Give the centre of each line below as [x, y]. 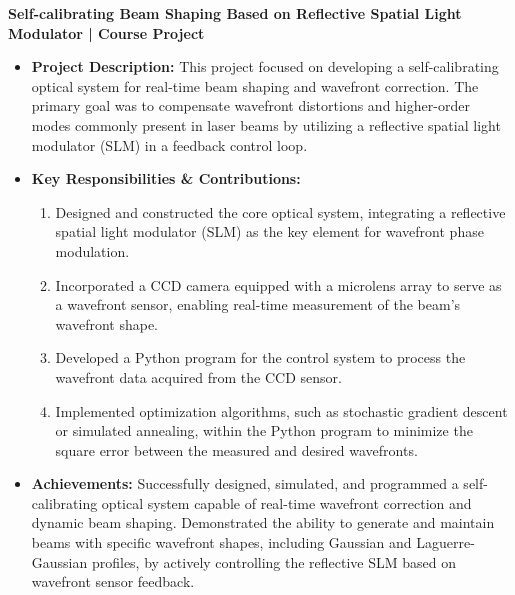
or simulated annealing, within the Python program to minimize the [264, 430]
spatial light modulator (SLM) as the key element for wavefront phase [269, 231]
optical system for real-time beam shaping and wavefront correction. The [255, 85]
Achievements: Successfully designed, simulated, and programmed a [245, 483]
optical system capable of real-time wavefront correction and [286, 502]
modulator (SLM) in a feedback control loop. [169, 144]
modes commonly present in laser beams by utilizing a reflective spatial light [266, 124]
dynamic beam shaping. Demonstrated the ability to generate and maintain [263, 522]
